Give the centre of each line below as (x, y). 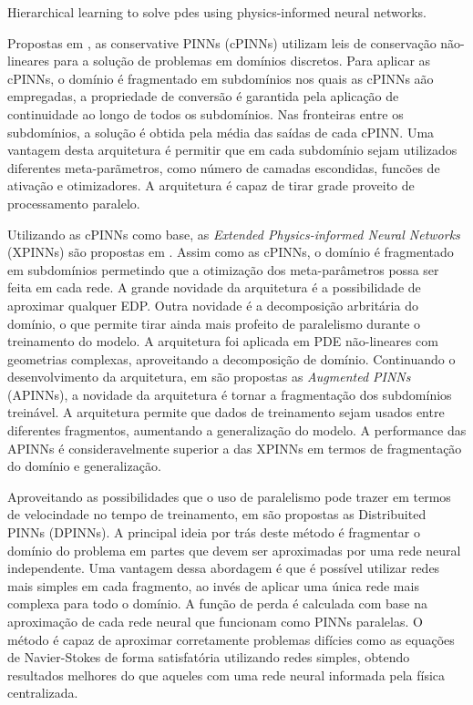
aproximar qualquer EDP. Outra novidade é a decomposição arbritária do (213, 305)
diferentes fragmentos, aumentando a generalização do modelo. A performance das (237, 430)
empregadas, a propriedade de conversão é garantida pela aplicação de (203, 96)
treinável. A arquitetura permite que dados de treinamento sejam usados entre (226, 412)
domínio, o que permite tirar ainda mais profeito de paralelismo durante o (214, 323)
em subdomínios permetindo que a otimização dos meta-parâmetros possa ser (223, 269)
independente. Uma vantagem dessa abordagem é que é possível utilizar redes (224, 568)
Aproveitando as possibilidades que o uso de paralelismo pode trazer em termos (229, 496)
